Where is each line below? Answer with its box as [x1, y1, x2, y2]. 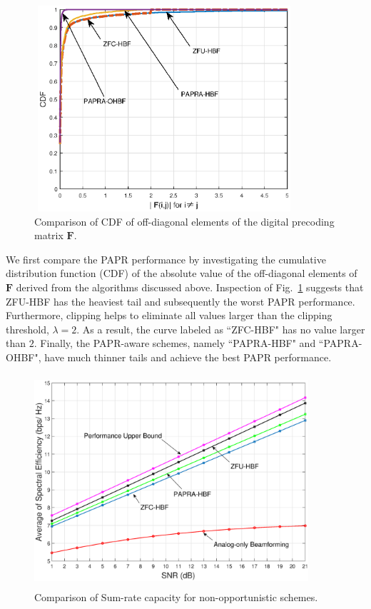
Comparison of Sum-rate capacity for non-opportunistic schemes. [34, 589, 318, 604]
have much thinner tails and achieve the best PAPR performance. [44, 349, 332, 364]
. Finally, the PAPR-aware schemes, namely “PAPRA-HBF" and [34, 336, 316, 351]
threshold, [6, 321, 49, 336]
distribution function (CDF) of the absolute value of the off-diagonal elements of [6, 266, 357, 281]
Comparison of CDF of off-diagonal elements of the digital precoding [34, 213, 335, 228]
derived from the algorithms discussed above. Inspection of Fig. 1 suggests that [16, 279, 364, 294]
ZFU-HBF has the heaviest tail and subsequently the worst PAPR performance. [6, 293, 355, 308]
